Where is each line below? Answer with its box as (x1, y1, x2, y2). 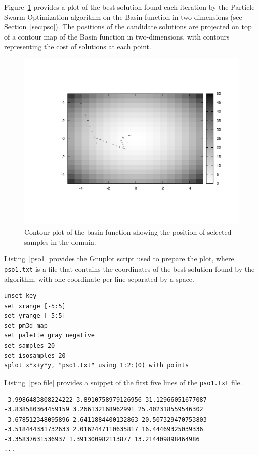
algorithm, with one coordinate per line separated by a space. (4, 273, 194, 284)
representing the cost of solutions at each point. (4, 41, 151, 52)
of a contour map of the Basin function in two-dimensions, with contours (4, 31, 230, 42)
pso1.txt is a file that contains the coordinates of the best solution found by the (4, 263, 255, 274)
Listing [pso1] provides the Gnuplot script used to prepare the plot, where (4, 253, 234, 264)
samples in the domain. (24, 236, 96, 247)
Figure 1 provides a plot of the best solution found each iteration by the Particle (4, 2, 255, 12)
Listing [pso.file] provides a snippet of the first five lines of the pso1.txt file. (4, 376, 242, 387)
